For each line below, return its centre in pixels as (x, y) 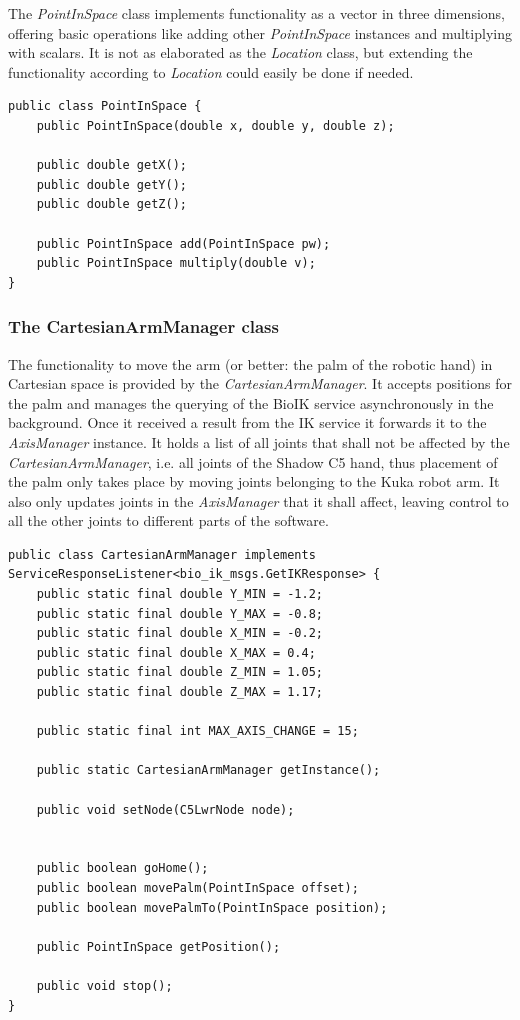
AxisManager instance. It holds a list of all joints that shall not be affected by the (259, 441)
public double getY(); (111, 184)
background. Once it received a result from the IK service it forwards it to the (247, 422)
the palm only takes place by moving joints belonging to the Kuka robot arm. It (254, 481)
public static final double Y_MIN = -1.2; (179, 594)
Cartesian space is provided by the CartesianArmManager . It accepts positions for (260, 383)
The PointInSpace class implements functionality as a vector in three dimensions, (256, 13)
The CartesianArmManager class (143, 326)
